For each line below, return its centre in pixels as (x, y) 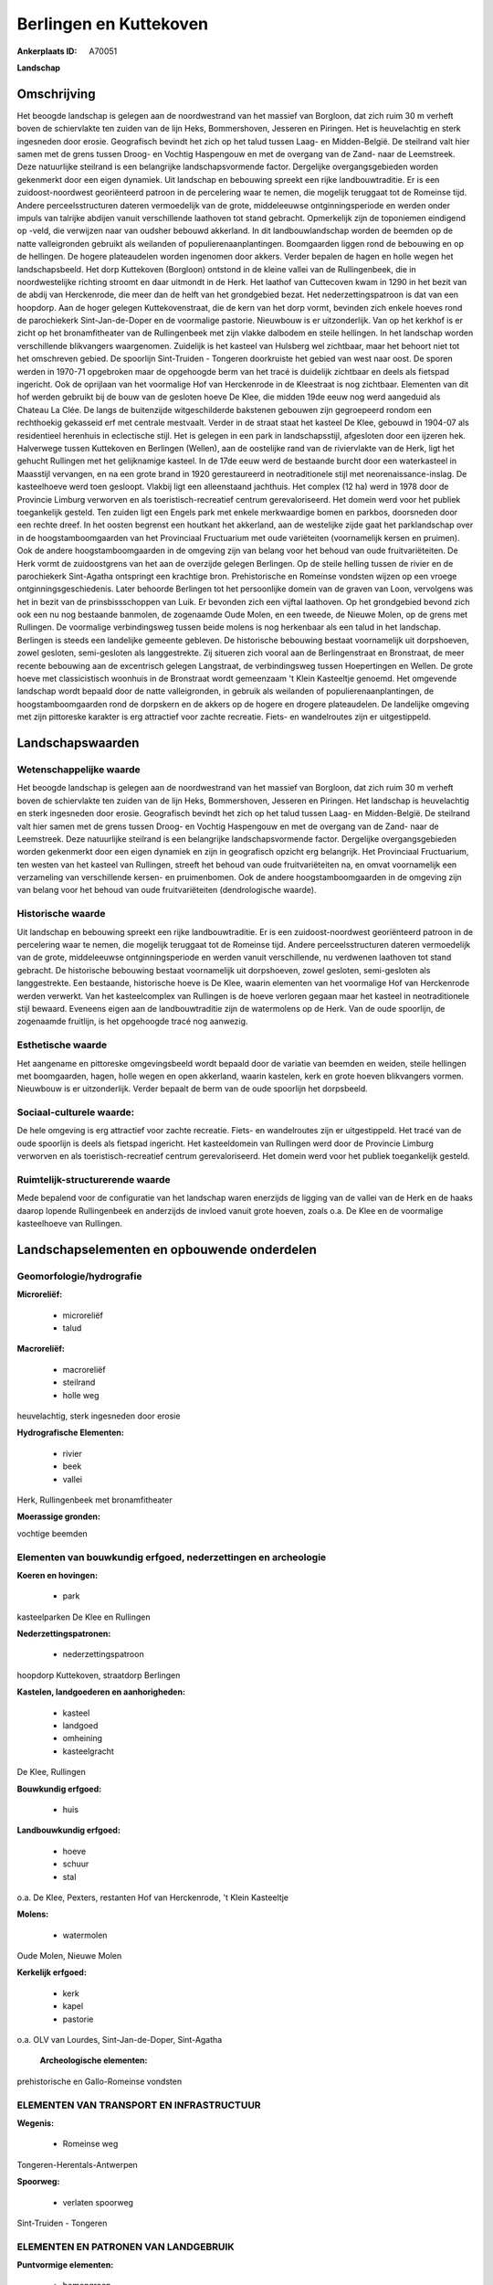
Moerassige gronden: (58, 1516)
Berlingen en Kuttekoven (113, 24)
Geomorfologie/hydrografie (79, 1276)
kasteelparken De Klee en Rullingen (84, 1617)
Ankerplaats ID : (47, 51)
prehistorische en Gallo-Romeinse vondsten (100, 2081)
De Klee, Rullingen (52, 1772)
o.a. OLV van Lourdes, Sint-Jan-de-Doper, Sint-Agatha (120, 2040)
